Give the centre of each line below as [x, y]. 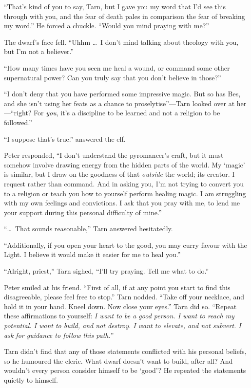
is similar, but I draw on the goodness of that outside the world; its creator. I [119, 174]
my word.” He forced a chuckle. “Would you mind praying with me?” [106, 26]
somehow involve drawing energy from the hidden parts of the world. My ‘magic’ [125, 164]
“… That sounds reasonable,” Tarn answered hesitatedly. [88, 229]
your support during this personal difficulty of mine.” [83, 212]
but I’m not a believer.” [39, 51]
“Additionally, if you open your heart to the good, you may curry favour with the [125, 245]
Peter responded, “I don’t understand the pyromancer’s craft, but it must [114, 155]
